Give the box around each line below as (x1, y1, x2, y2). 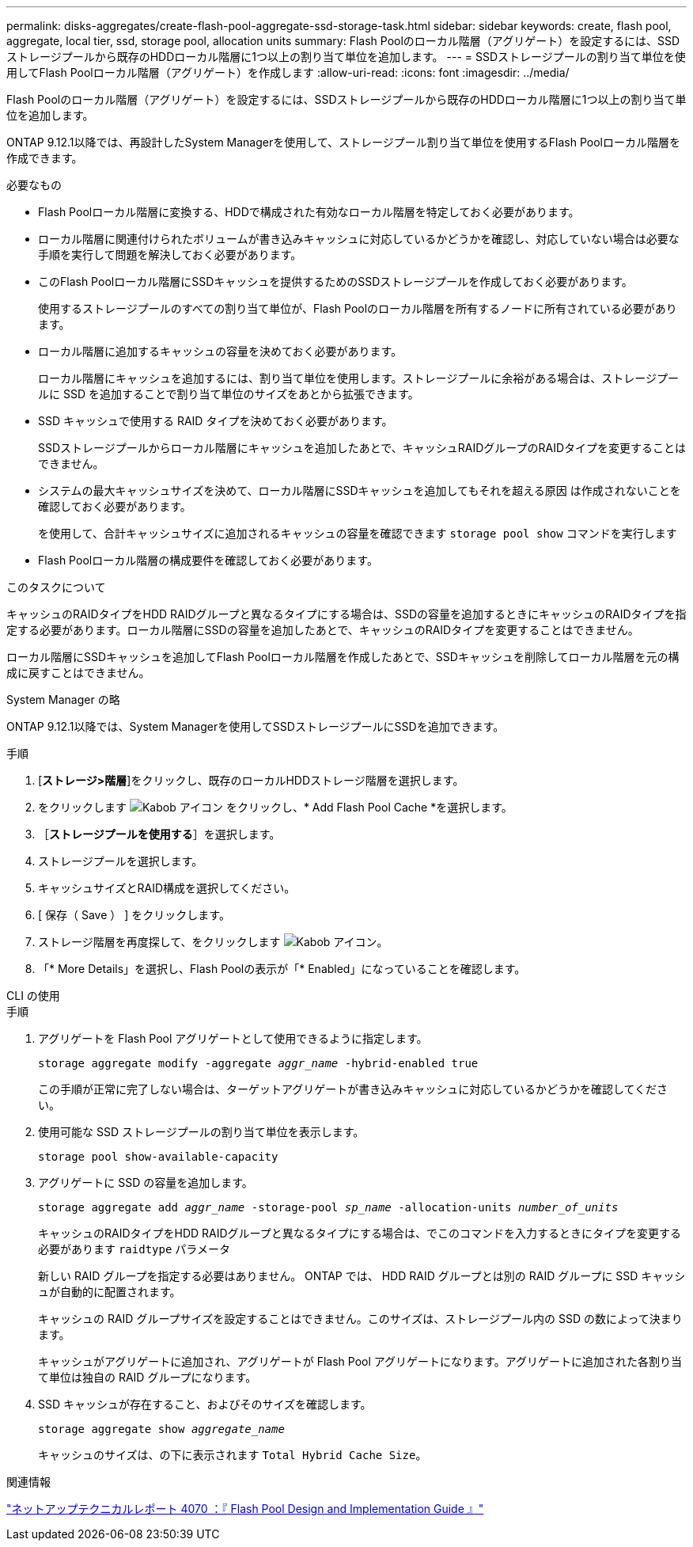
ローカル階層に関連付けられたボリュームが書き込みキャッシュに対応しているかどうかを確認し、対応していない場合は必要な (38, 232, 680, 245)
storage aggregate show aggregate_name (38, 1423, 285, 1435)
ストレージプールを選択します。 (38, 854, 203, 868)
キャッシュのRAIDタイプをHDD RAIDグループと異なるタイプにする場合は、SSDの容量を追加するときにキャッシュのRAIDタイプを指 (6, 607, 687, 621)
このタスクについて (6, 580, 106, 594)
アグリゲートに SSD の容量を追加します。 (38, 1176, 253, 1189)
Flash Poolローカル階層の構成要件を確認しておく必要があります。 (38, 553, 378, 567)
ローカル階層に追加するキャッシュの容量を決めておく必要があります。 (38, 344, 403, 358)
